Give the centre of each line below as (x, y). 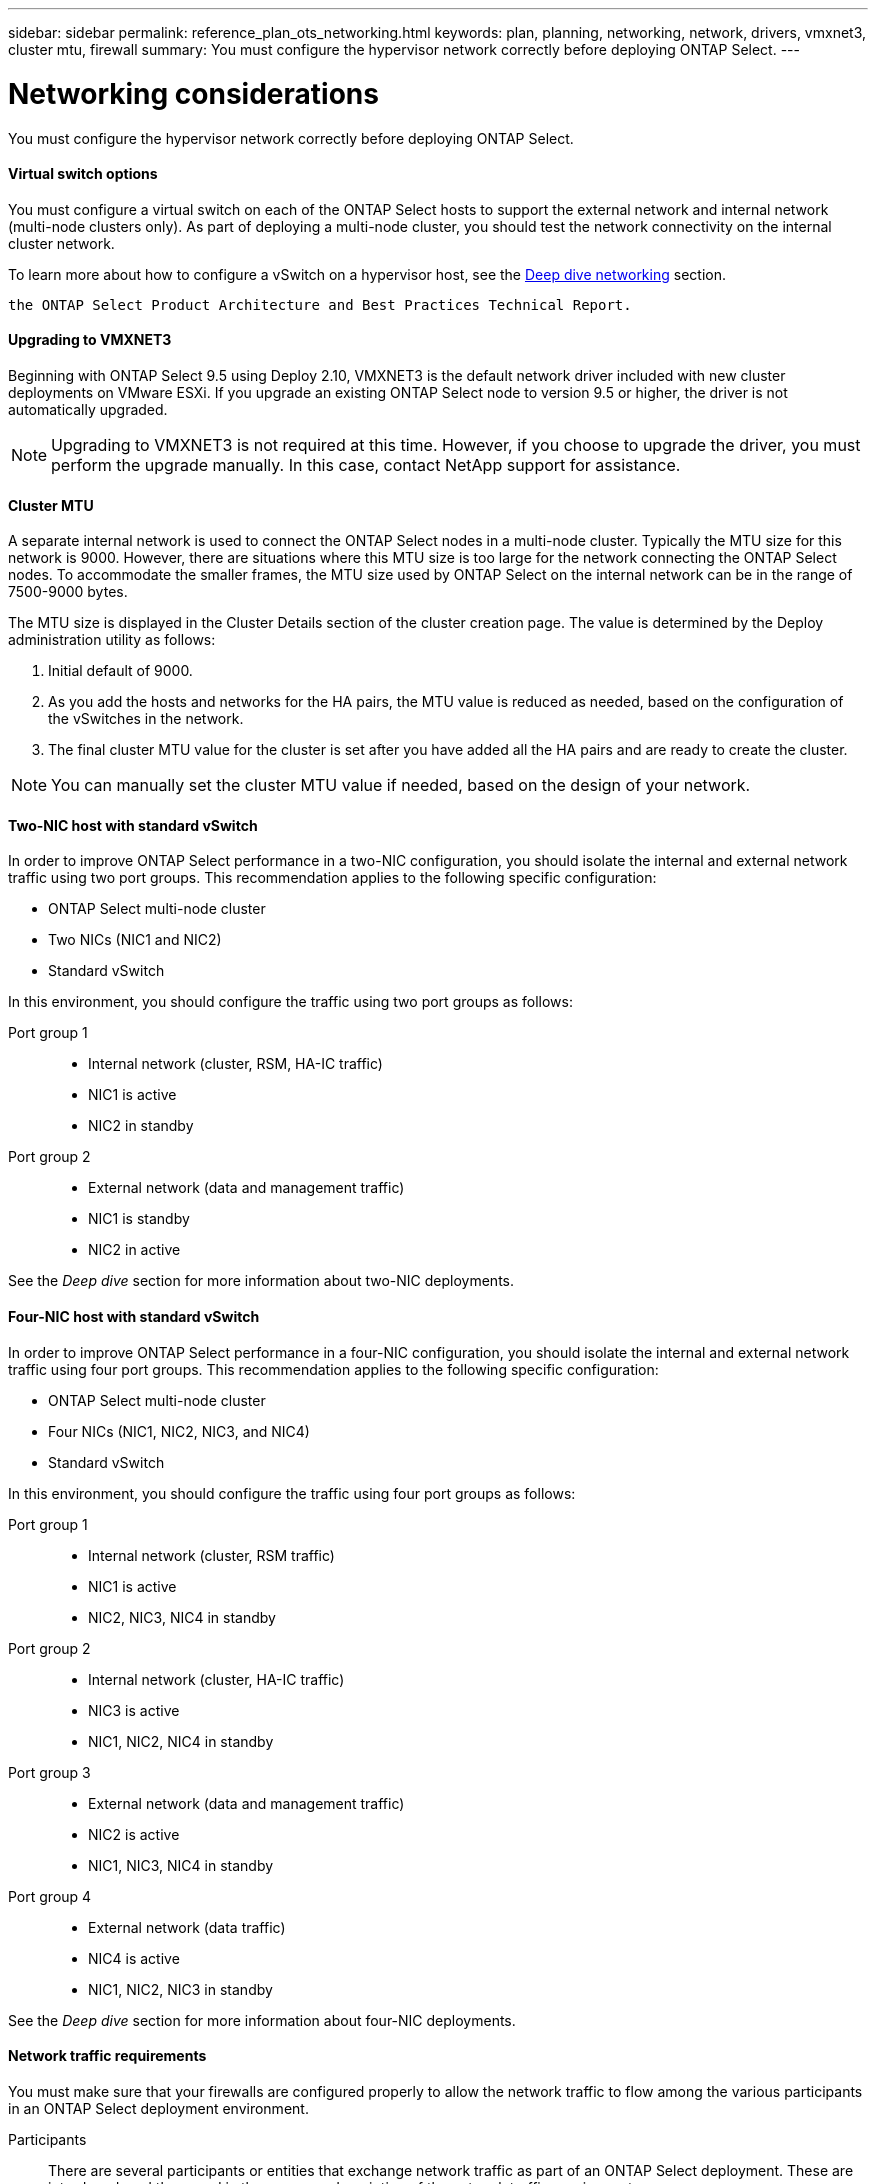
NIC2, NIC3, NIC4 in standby (182, 1617)
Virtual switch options (83, 174)
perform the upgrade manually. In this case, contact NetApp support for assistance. (366, 464)
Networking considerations (193, 93)
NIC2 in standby (141, 1126)
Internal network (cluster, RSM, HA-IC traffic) (235, 1064)
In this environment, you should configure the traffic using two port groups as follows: (290, 1002)
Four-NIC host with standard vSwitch (134, 1316)
